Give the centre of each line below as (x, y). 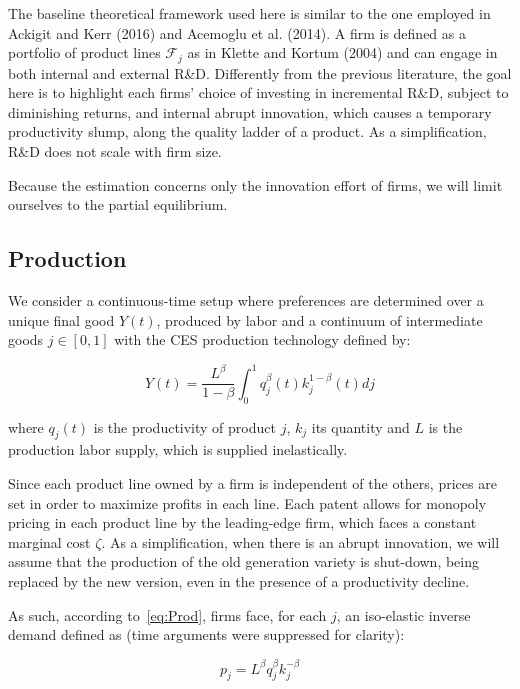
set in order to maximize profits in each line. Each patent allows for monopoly (247, 502)
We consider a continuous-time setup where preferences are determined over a (246, 300)
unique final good (61, 319)
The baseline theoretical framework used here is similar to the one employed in (249, 13)
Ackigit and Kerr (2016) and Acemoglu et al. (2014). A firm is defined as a (237, 32)
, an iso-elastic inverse (403, 614)
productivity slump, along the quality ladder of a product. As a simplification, (247, 131)
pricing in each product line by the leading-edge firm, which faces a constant (242, 522)
